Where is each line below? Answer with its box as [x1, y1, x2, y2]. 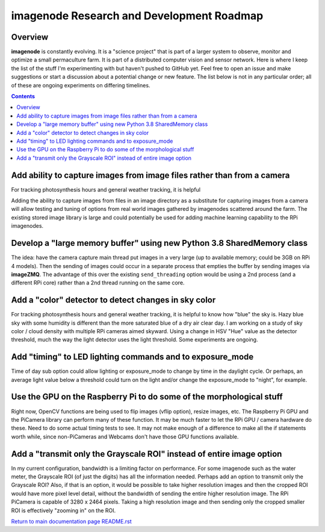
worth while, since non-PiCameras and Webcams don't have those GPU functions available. [11, 433, 239, 440]
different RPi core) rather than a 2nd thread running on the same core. [11, 279, 185, 286]
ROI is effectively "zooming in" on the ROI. [11, 507, 116, 514]
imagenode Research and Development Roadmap [11, 9, 264, 22]
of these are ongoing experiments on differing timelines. [11, 81, 150, 89]
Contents [11, 93, 36, 100]
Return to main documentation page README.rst [11, 518, 132, 525]
